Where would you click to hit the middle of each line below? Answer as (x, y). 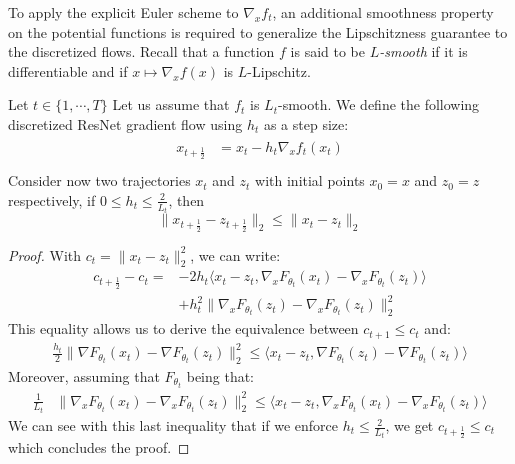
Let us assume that (171, 104)
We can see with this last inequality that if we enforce (173, 425)
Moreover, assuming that (84, 375)
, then (186, 199)
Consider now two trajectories (99, 180)
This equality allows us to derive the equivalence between (183, 328)
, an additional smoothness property (383, 12)
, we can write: (235, 254)
